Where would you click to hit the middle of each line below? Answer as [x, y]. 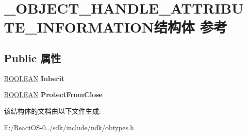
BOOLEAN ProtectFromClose [53, 94]
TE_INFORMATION [79, 27]
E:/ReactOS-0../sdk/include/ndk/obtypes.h [69, 127]
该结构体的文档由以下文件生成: [52, 110]
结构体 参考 [190, 27]
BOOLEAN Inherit [34, 78]
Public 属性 [33, 58]
